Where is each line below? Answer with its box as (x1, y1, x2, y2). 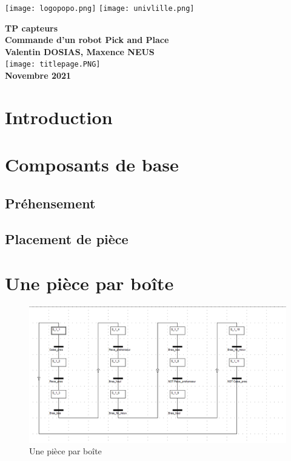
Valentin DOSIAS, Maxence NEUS (5, 45, 155, 58)
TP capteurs (5, 21, 58, 34)
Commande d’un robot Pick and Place (5, 33, 169, 46)
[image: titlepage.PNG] (5, 60, 101, 69)
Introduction (5, 104, 113, 129)
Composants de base (5, 152, 179, 177)
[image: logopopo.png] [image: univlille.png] (5, 4, 195, 13)
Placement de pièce (5, 229, 129, 248)
